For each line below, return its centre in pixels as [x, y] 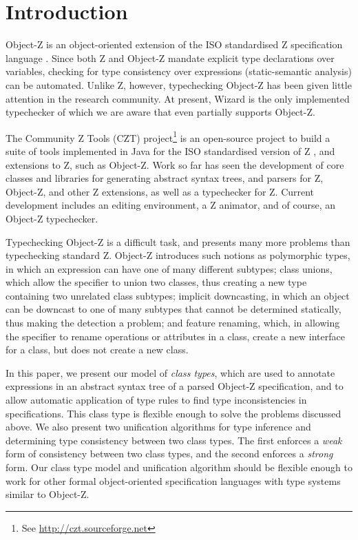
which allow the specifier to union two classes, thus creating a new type [156, 282]
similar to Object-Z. [48, 494]
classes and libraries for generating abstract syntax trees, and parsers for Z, [165, 178]
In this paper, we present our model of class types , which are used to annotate [170, 372]
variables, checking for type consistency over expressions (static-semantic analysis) [179, 71]
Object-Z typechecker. [52, 218]
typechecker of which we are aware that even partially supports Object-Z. [160, 112]
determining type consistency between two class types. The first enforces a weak [174, 440]
